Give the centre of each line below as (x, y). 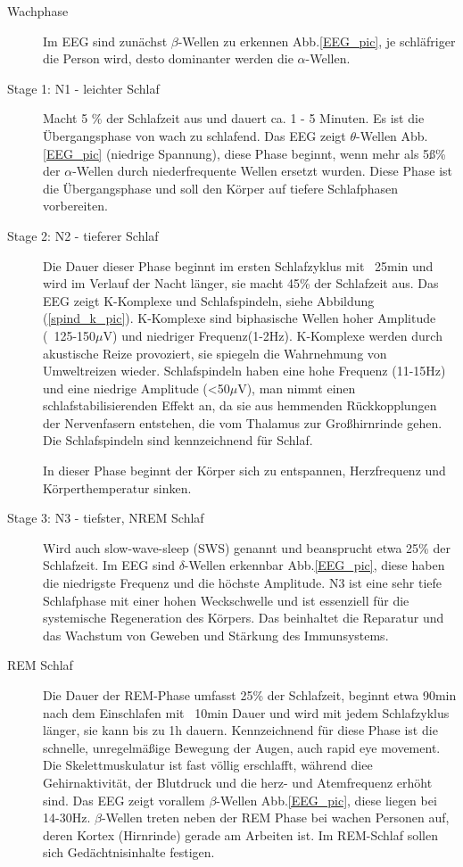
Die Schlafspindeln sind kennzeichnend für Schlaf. (178, 440)
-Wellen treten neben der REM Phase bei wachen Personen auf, (275, 817)
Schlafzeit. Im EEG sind (109, 565)
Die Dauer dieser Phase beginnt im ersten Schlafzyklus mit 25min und (238, 265)
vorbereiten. (75, 206)
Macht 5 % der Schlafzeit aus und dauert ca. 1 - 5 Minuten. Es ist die (234, 118)
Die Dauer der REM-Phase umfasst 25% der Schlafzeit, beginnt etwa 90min (250, 695)
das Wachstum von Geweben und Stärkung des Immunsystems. (216, 635)
